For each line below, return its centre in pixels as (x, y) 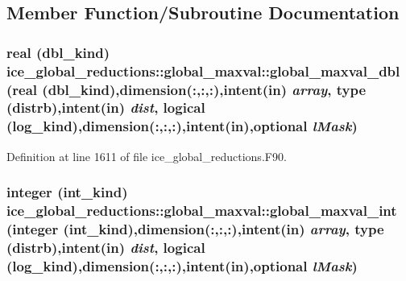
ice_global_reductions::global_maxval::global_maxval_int (202, 211)
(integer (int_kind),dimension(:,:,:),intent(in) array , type (195, 229)
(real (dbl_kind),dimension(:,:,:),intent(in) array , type (186, 89)
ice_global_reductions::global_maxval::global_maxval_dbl (203, 70)
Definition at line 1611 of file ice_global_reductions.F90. (147, 156)
